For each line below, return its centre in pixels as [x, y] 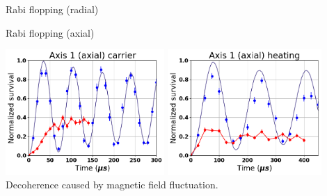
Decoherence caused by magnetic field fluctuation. [112, 185]
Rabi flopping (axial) [50, 32]
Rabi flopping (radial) [52, 9]
